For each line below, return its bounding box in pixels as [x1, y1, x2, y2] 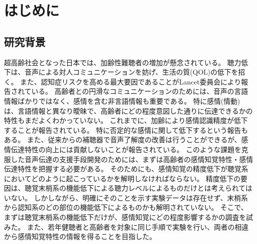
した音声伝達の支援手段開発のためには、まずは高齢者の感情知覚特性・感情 [10, 154, 253, 164]
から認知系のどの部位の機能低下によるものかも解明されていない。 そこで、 [4, 202, 248, 212]
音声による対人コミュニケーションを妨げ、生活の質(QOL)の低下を [24, 67, 238, 77]
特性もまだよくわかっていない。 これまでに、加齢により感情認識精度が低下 [4, 115, 248, 125]
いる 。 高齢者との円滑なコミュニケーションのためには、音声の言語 [31, 86, 248, 96]
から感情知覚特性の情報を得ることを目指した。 [4, 231, 156, 242]
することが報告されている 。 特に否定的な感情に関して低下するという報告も [4, 124, 248, 135]
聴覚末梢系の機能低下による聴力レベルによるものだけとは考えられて [24, 183, 246, 193]
